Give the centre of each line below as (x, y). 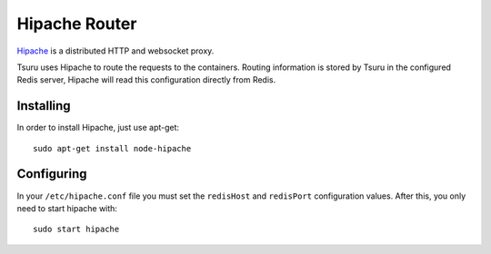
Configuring (52, 174)
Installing (44, 106)
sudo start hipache (76, 230)
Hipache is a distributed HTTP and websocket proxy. (115, 51)
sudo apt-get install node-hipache (112, 148)
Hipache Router (77, 24)
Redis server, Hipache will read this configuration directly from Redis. (146, 80)
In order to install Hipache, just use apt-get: (98, 128)
